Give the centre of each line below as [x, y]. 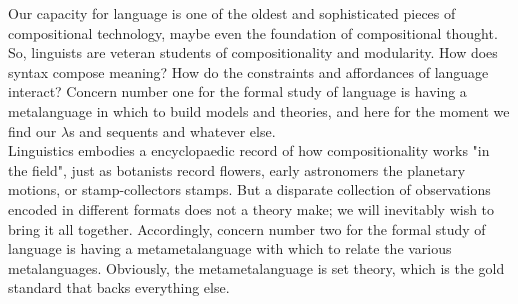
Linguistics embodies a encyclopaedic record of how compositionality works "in [249, 150]
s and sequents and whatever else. [172, 130]
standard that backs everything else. [119, 287]
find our [32, 130]
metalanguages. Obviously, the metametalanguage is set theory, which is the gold [256, 267]
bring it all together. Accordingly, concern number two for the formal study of [247, 228]
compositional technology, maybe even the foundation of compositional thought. [253, 32]
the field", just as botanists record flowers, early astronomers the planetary [237, 169]
